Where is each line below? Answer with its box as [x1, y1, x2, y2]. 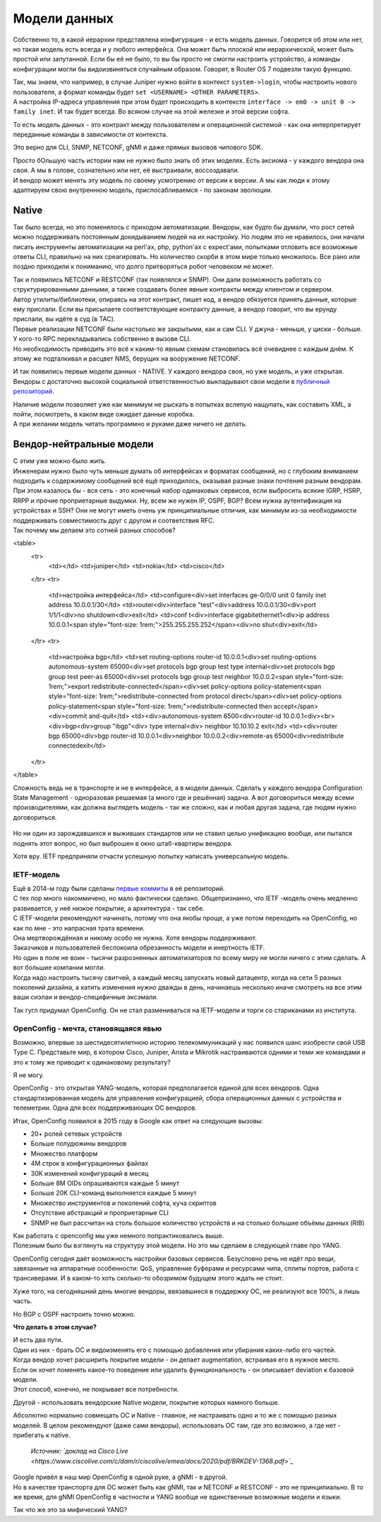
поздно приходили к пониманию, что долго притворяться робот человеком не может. [13, 262, 274, 271]
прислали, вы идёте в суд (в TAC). [13, 315, 116, 323]
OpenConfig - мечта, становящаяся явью [13, 1024, 162, 1033]
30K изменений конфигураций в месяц [30, 1169, 149, 1178]
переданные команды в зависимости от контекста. [13, 131, 168, 139]
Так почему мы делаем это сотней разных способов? [13, 526, 176, 534]
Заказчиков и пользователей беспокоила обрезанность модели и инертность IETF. [13, 943, 265, 952]
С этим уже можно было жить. [13, 457, 107, 465]
